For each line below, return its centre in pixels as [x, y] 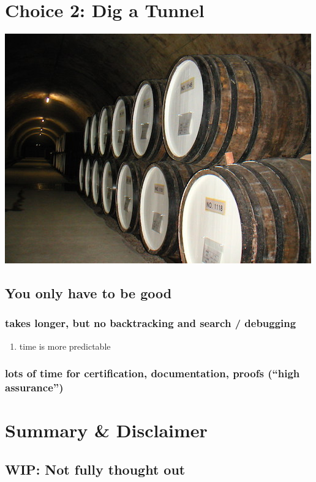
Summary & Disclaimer [106, 430]
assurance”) [34, 387]
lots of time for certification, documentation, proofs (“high [152, 373]
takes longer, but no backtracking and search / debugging [151, 323]
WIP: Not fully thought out [95, 469]
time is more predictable [65, 346]
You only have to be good [88, 293]
